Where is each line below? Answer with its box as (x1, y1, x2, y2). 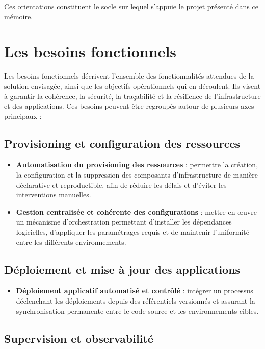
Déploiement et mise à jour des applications (4, 261, 241, 277)
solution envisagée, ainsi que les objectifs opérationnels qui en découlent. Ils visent (4, 80, 261, 91)
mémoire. (4, 11, 33, 21)
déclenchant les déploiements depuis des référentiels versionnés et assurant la (16, 295, 255, 306)
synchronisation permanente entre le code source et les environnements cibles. (16, 305, 259, 316)
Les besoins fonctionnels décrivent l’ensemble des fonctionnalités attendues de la (4, 70, 254, 81)
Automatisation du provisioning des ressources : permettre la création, (16, 159, 258, 170)
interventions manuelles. (16, 189, 91, 200)
